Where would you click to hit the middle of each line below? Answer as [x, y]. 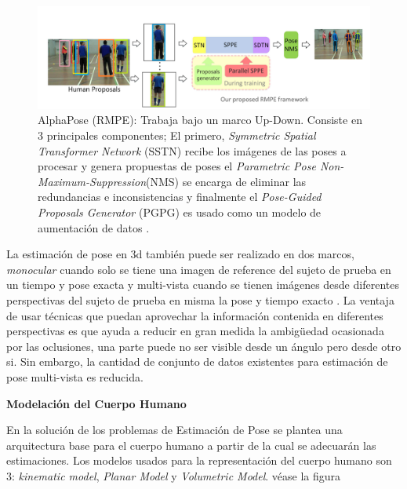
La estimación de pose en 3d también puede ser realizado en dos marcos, [180, 254]
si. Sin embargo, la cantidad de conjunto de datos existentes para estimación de [197, 361]
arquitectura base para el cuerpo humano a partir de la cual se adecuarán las [191, 445]
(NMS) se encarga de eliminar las [226, 181]
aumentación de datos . [94, 227]
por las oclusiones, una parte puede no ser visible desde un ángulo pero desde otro [204, 346]
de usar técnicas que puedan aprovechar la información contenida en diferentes [195, 315]
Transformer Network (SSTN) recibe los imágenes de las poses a [192, 150]
